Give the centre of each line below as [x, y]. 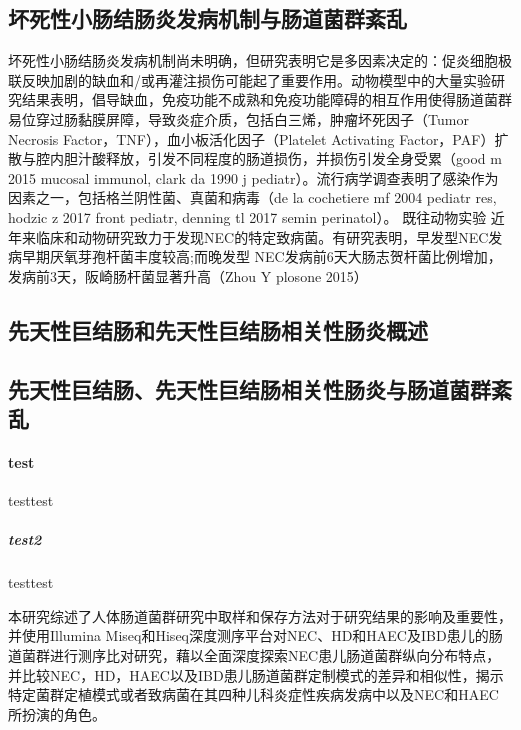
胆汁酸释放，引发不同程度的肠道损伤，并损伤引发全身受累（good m [282, 158]
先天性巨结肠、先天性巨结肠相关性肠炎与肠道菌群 [249, 388]
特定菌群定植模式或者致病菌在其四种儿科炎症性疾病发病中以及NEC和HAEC [253, 694]
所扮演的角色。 [57, 713]
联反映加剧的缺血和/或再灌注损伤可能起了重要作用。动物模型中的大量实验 [249, 79]
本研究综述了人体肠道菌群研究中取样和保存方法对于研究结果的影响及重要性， [260, 615]
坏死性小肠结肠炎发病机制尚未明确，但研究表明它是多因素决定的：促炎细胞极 [260, 60]
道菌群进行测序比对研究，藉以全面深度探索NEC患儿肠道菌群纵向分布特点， [254, 655]
